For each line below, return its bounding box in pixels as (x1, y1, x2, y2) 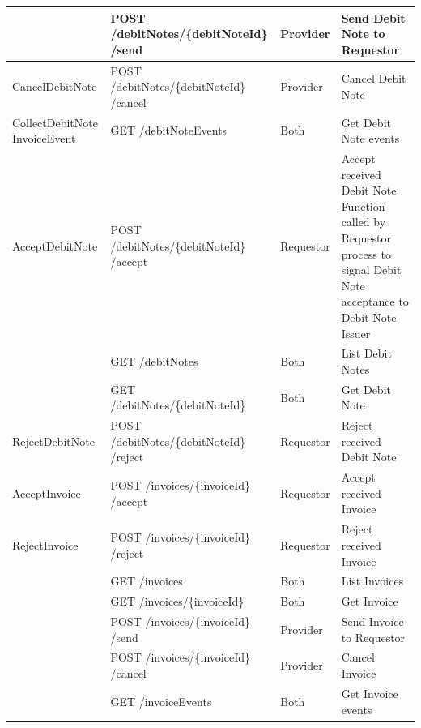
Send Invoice (341, 613, 404, 630)
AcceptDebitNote (12, 237, 98, 254)
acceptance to (341, 293, 409, 310)
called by (341, 213, 386, 230)
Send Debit (341, 9, 406, 26)
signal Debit (341, 261, 402, 278)
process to (341, 245, 391, 262)
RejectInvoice (12, 536, 79, 553)
